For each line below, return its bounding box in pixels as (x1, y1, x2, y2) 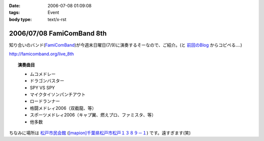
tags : (9, 10, 20, 16)
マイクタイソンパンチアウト (30, 92, 86, 98)
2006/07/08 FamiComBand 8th (9, 29, 107, 38)
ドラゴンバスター (30, 78, 65, 84)
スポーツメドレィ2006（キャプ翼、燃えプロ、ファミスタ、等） (30, 112, 156, 118)
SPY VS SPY (30, 84, 55, 90)
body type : (9, 16, 32, 22)
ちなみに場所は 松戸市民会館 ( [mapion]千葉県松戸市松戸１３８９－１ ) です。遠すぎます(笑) (9, 130, 191, 136)
